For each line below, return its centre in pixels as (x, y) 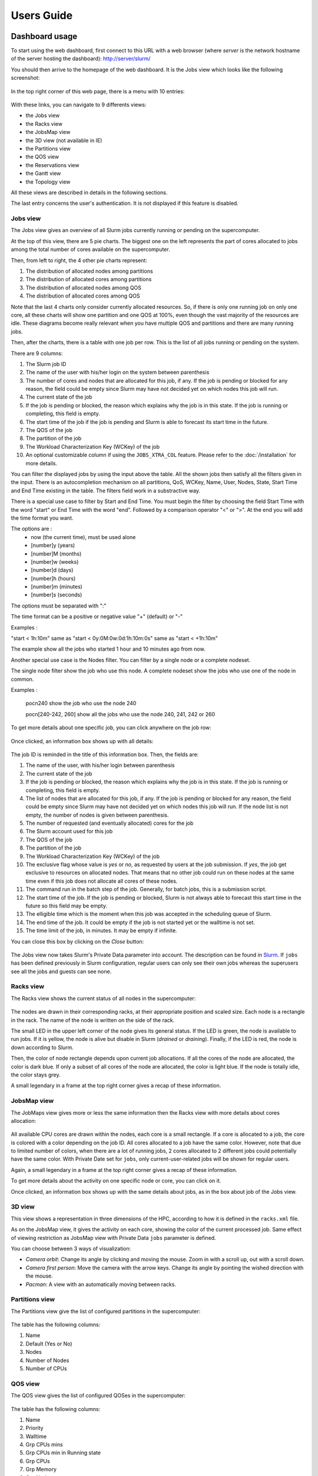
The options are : (32, 529)
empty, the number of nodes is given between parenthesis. (97, 815)
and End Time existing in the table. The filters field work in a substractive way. (105, 491)
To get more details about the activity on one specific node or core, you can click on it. (116, 1181)
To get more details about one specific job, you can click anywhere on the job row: (111, 728)
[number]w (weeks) (55, 561)
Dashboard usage (44, 36)
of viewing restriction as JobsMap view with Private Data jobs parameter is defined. (113, 1237)
